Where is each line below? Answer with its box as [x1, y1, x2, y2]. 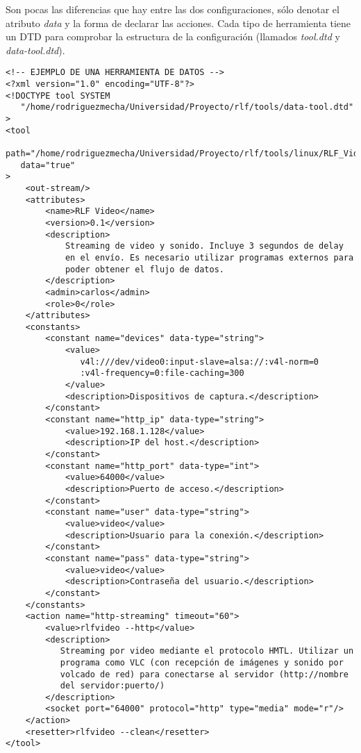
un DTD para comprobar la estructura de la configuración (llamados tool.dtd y [6, 29, 340, 44]
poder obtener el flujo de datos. [65, 264, 224, 274]
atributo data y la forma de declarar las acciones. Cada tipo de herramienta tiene [6, 15, 351, 30]
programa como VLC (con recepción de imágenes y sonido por [60, 657, 344, 668]
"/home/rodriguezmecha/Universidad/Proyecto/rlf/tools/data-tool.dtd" [20, 102, 354, 113]
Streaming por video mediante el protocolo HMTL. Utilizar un [60, 646, 354, 656]
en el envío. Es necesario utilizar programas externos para [65, 252, 354, 263]
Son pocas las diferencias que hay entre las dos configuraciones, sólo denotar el [6, 2, 339, 16]
